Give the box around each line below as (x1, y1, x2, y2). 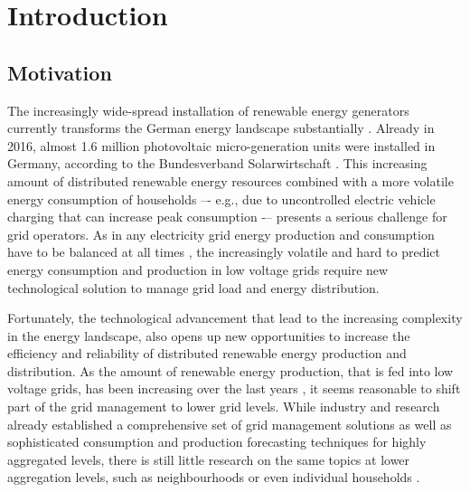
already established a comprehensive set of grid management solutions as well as (7, 414, 452, 433)
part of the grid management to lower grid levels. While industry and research (7, 397, 440, 416)
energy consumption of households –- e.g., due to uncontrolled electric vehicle (7, 189, 436, 208)
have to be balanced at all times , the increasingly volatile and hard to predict (7, 242, 440, 261)
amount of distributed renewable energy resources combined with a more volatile (7, 171, 454, 190)
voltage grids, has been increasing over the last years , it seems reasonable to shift (7, 379, 461, 398)
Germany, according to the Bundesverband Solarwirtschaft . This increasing (7, 154, 428, 173)
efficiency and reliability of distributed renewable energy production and (7, 344, 407, 363)
